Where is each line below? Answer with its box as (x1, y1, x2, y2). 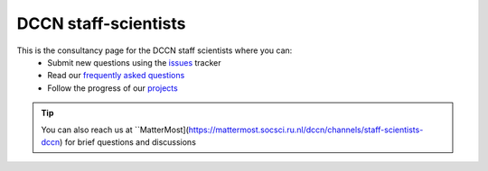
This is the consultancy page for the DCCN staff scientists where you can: (16, 45, 293, 56)
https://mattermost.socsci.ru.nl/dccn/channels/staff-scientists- (188, 124, 424, 135)
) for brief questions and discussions (59, 136, 196, 148)
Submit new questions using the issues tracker (47, 57, 221, 67)
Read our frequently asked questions (47, 70, 185, 81)
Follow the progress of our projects (47, 82, 178, 94)
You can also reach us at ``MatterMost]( (41, 124, 190, 135)
